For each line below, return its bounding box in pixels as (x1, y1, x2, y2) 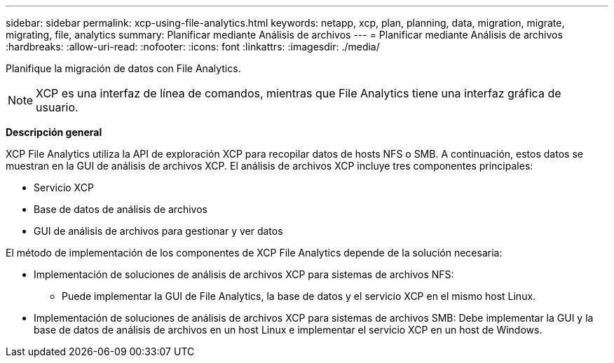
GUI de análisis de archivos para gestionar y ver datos (34, 225, 283, 237)
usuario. (36, 100, 79, 114)
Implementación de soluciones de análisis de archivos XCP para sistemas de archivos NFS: (34, 268, 454, 280)
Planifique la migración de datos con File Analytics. (6, 62, 241, 74)
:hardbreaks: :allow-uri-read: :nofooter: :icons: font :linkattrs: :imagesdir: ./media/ (6, 41, 380, 53)
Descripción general (6, 126, 102, 138)
